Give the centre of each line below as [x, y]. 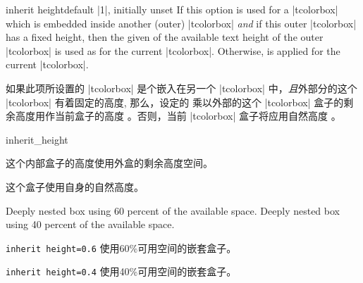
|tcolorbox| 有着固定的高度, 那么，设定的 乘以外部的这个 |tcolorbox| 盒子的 [175, 102]
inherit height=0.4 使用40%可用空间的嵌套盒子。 [121, 271]
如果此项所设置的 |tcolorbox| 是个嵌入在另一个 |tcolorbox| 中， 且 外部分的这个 [181, 88]
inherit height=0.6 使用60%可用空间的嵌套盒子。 [121, 247]
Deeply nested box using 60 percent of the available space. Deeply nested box [173, 210]
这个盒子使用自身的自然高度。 [75, 186]
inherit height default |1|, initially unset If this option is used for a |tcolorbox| [172, 9]
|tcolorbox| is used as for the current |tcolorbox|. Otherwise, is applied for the [173, 50]
